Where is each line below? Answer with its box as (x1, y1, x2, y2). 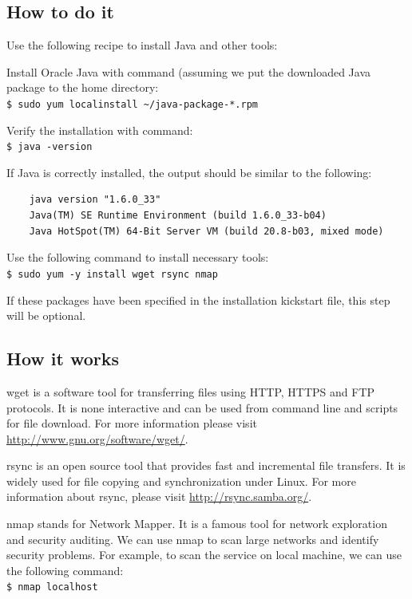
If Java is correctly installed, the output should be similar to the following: (6, 164, 372, 180)
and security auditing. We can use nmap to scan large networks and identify (6, 530, 379, 547)
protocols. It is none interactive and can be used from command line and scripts (6, 399, 398, 416)
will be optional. (6, 307, 86, 324)
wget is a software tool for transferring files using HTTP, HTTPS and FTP (6, 383, 375, 400)
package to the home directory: (6, 79, 159, 96)
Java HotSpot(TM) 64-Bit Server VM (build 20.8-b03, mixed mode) (29, 225, 384, 237)
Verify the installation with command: (6, 121, 193, 138)
